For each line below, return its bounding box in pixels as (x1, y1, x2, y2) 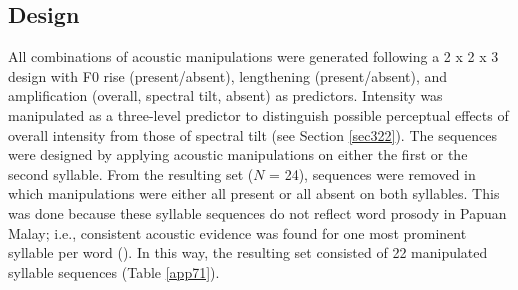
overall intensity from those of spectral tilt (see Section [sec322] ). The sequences (8, 124, 498, 145)
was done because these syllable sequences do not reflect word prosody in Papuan (8, 202, 507, 223)
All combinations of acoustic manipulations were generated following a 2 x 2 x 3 (8, 46, 499, 67)
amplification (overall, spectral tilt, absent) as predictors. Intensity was (8, 85, 443, 106)
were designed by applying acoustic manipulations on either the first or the (8, 144, 468, 165)
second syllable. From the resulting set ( (8, 163, 254, 184)
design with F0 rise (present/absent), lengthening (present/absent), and (8, 65, 448, 86)
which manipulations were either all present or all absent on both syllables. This (8, 183, 500, 204)
